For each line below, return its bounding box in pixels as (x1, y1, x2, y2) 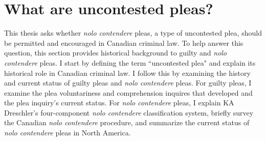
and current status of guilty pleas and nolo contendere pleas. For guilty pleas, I (4, 77, 252, 88)
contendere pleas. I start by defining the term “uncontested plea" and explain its (4, 57, 256, 68)
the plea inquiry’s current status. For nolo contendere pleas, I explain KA (4, 97, 234, 108)
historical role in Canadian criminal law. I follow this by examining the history (4, 67, 251, 78)
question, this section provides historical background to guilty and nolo (4, 47, 227, 58)
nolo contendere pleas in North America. (4, 127, 131, 138)
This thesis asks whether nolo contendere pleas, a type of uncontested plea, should (4, 27, 262, 38)
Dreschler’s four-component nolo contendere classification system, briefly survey (4, 107, 254, 118)
